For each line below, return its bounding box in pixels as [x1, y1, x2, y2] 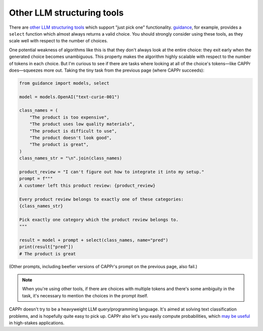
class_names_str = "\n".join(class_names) [19, 156, 122, 161]
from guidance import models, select [19, 80, 110, 86]
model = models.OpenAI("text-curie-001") [19, 94, 120, 99]
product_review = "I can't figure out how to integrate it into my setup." [19, 169, 205, 175]
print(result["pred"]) [19, 244, 74, 250]
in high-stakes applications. [9, 320, 65, 326]
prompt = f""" [19, 176, 53, 181]
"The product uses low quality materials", [29, 121, 135, 127]
